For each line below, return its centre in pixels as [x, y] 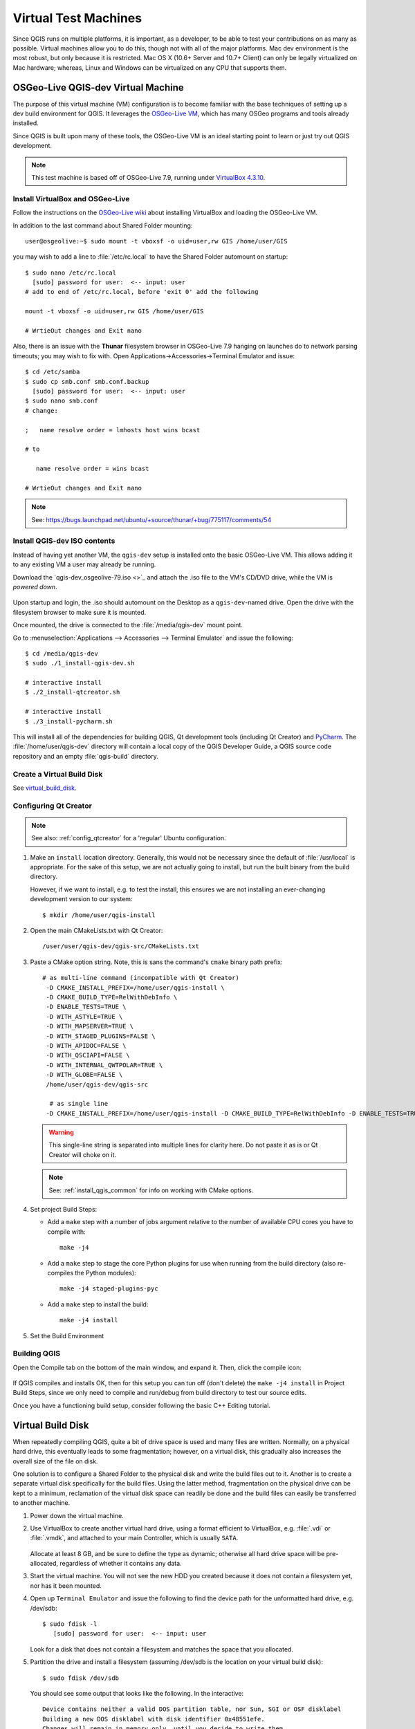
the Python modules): [105, 1273]
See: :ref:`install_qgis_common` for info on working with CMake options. [151, 1190]
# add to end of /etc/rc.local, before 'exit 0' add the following [142, 292]
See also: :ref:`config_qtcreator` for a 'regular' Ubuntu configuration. [129, 838]
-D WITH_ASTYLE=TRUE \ [84, 1016]
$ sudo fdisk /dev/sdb [81, 1678]
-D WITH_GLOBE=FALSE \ [84, 1075]
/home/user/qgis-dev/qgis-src [97, 1084]
